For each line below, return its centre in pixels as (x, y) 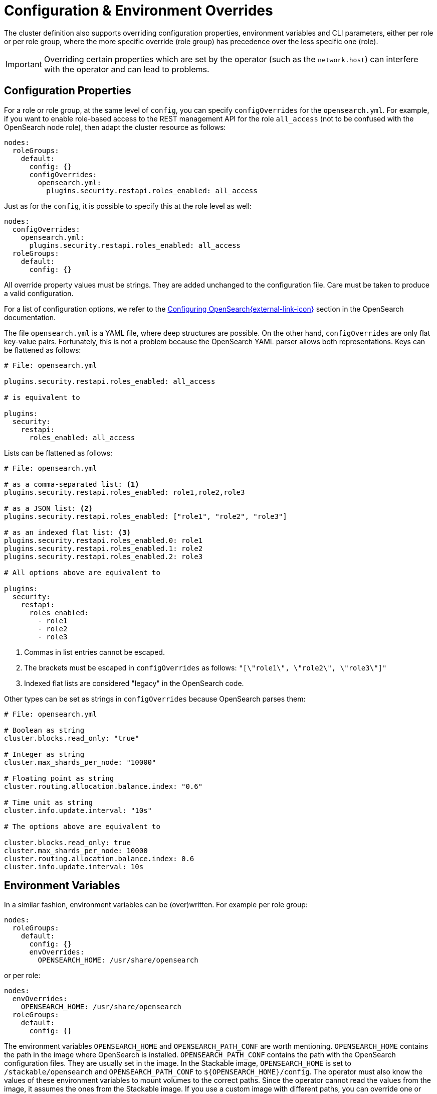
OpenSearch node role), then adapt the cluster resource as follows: (115, 127)
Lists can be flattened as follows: (58, 453)
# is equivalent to (42, 397)
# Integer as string (44, 754)
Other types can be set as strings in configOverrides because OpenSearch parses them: (155, 699)
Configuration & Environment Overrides (139, 11)
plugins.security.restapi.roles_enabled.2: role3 (103, 556)
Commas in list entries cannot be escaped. (94, 652)
